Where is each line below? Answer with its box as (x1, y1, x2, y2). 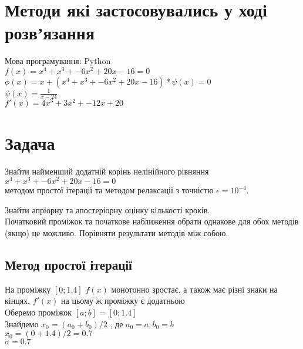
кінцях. (5, 294, 31, 307)
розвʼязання (5, 21, 95, 45)
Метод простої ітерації (5, 255, 132, 273)
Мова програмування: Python (5, 55, 111, 67)
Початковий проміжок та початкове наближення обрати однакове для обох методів (5, 215, 299, 227)
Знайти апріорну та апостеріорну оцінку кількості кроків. (5, 203, 210, 216)
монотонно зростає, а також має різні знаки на (111, 283, 278, 295)
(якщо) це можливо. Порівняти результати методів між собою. (5, 226, 228, 239)
